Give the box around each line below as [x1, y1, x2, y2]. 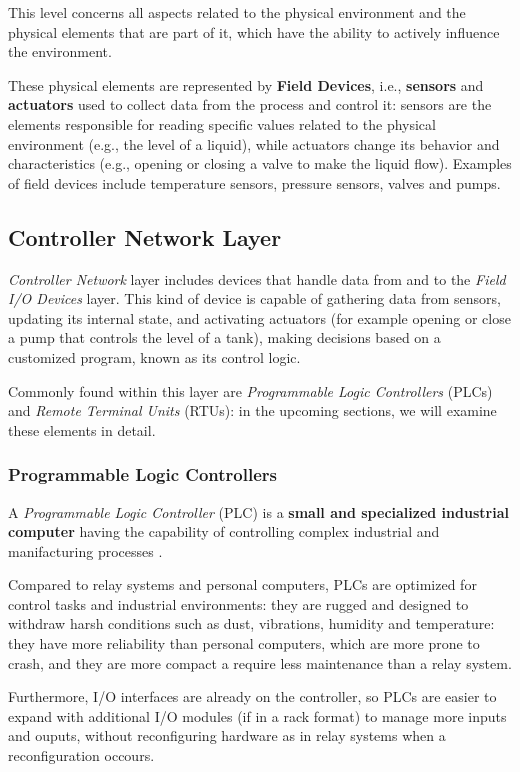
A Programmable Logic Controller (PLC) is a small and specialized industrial [8, 501, 509, 522]
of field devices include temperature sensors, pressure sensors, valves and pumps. [8, 172, 501, 193]
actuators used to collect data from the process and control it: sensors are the [8, 94, 492, 115]
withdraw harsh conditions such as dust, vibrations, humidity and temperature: [8, 613, 495, 634]
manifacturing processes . [8, 540, 163, 561]
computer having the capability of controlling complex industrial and [8, 521, 440, 542]
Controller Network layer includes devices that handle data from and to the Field [8, 268, 506, 289]
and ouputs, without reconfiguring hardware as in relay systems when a [8, 725, 446, 746]
